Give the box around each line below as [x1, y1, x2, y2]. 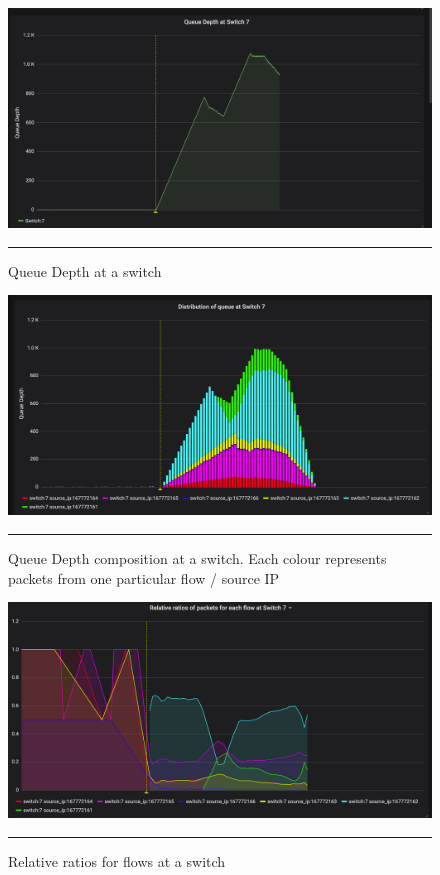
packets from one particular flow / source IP [8, 567, 280, 588]
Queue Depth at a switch [8, 260, 162, 281]
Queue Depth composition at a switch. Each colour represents [8, 547, 387, 568]
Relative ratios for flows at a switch [8, 850, 226, 871]
